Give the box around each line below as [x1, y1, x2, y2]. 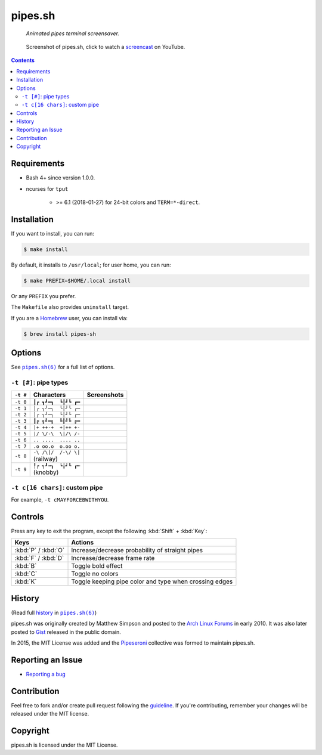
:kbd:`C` [14, 570, 38, 578]
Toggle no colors [71, 570, 119, 578]
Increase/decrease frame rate [71, 554, 155, 562]
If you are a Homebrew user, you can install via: [11, 314, 128, 321]
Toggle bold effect [71, 562, 123, 570]
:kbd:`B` [14, 562, 37, 570]
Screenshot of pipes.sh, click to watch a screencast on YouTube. [26, 43, 185, 50]
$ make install [23, 246, 68, 253]
